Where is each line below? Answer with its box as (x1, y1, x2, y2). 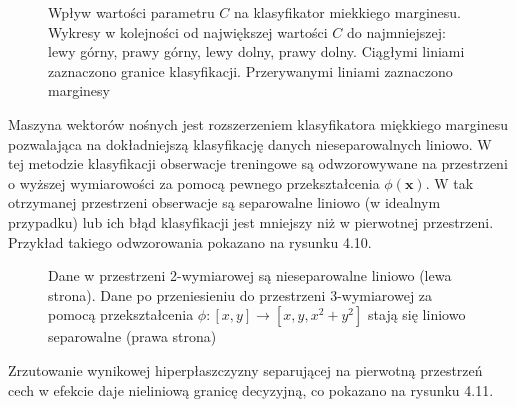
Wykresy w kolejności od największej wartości (48, 21, 328, 42)
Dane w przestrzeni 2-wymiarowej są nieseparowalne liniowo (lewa (48, 265, 452, 286)
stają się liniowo (368, 304, 466, 325)
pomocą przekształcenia (48, 304, 194, 325)
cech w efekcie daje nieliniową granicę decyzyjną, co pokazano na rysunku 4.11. (8, 379, 494, 400)
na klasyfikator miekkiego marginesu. (234, 2, 462, 22)
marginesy (48, 80, 110, 101)
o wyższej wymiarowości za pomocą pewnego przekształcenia (8, 172, 380, 193)
